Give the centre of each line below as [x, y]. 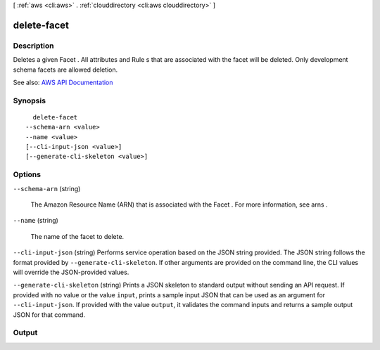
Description [33, 46]
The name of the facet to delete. [77, 236]
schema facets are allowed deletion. [65, 70]
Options [27, 174]
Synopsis [29, 101]
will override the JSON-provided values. [71, 272]
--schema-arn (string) [47, 188]
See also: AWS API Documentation [63, 82]
